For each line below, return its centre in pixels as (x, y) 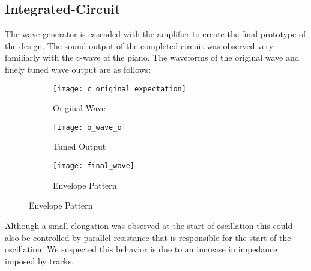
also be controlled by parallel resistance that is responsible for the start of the (148, 237)
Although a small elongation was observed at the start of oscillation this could (149, 225)
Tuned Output (80, 146)
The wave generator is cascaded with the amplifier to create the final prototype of (155, 34)
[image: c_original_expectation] (119, 89)
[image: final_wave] (94, 166)
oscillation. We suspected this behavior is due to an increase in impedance (141, 249)
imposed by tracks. (39, 260)
